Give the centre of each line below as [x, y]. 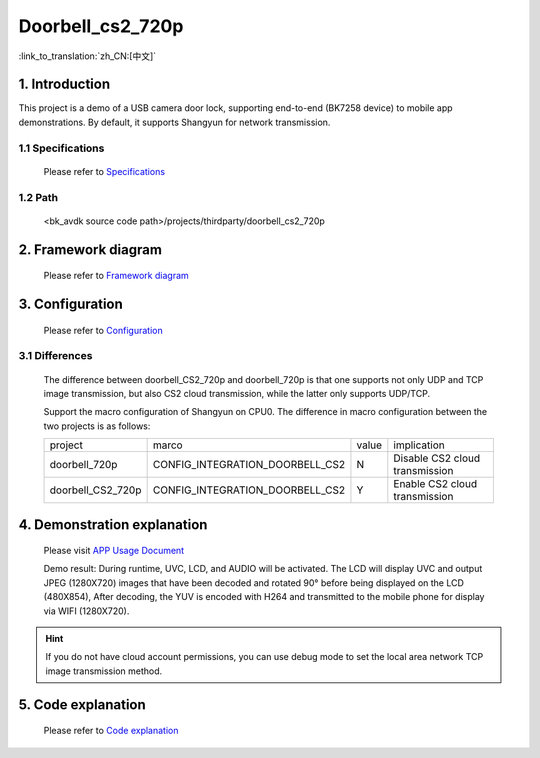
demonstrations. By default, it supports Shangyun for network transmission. [174, 122]
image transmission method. [104, 671]
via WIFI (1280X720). [86, 611]
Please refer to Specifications [104, 171]
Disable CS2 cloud [436, 458]
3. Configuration [71, 303]
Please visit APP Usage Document [114, 551]
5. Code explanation [82, 704]
